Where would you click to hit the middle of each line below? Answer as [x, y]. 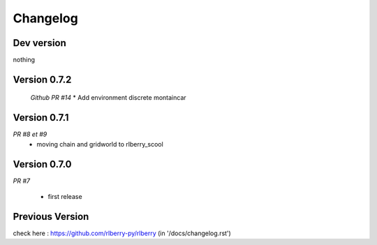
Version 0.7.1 [41, 118]
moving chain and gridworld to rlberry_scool [100, 144]
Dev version [39, 43]
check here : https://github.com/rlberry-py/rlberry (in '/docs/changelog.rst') [122, 233]
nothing [24, 60]
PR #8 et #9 [30, 134]
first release [65, 197]
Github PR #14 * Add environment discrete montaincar [108, 98]
